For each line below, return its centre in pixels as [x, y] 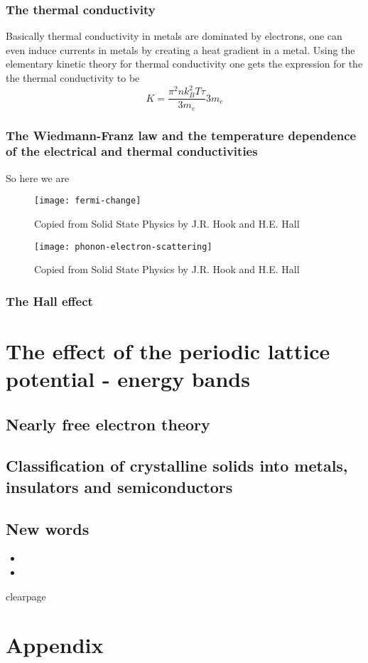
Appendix [55, 645]
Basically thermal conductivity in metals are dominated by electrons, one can [174, 36]
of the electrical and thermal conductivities [132, 151]
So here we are [38, 177]
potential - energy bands [128, 379]
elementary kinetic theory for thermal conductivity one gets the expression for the [184, 64]
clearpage [26, 596]
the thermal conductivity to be [73, 78]
